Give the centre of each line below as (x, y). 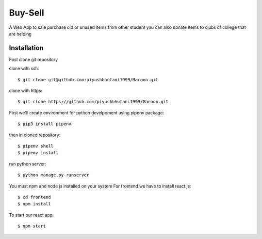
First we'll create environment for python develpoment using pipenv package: (87, 112)
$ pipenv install (38, 153)
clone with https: (26, 91)
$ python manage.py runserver (54, 175)
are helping (20, 34)
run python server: (27, 164)
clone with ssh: (24, 69)
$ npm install (34, 204)
